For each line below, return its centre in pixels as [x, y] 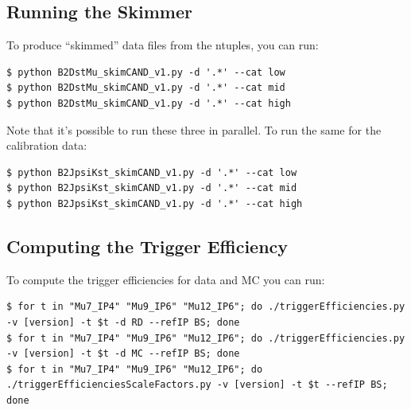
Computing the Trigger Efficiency [147, 246]
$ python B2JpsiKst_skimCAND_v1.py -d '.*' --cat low [152, 172]
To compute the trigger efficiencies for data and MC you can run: [166, 279]
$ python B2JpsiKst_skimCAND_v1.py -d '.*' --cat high [155, 203]
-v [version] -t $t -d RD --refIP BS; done [123, 322]
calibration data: [47, 145]
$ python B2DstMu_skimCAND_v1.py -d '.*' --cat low [146, 72]
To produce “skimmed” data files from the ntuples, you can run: [163, 45]
